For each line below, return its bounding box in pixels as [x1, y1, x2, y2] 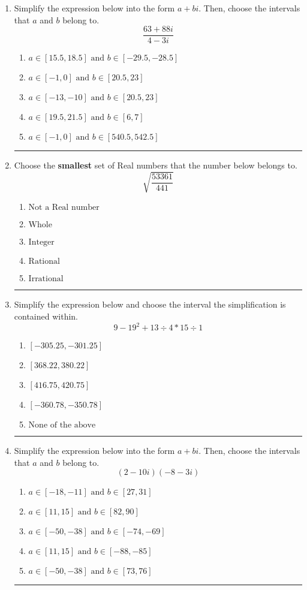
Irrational [28, 275, 64, 284]
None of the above [28, 421, 96, 430]
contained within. [14, 309, 78, 322]
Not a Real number [28, 203, 100, 212]
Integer [28, 238, 55, 247]
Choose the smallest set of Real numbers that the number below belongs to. [14, 159, 297, 171]
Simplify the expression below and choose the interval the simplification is [14, 298, 286, 311]
